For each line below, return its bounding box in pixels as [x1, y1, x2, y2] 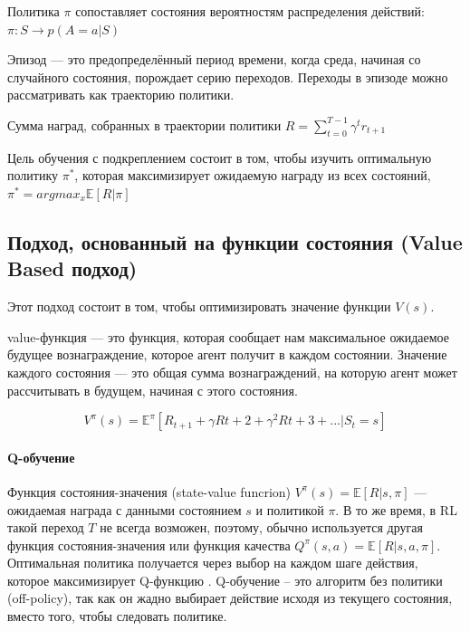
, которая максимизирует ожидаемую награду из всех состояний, [74, 166, 431, 185]
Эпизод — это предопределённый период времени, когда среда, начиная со [7, 50, 421, 69]
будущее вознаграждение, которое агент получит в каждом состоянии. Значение [7, 345, 447, 364]
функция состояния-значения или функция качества [7, 535, 291, 554]
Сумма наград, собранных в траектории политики [7, 115, 282, 134]
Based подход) [7, 254, 138, 282]
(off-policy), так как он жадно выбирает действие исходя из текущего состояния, [7, 588, 453, 607]
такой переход [7, 518, 84, 537]
